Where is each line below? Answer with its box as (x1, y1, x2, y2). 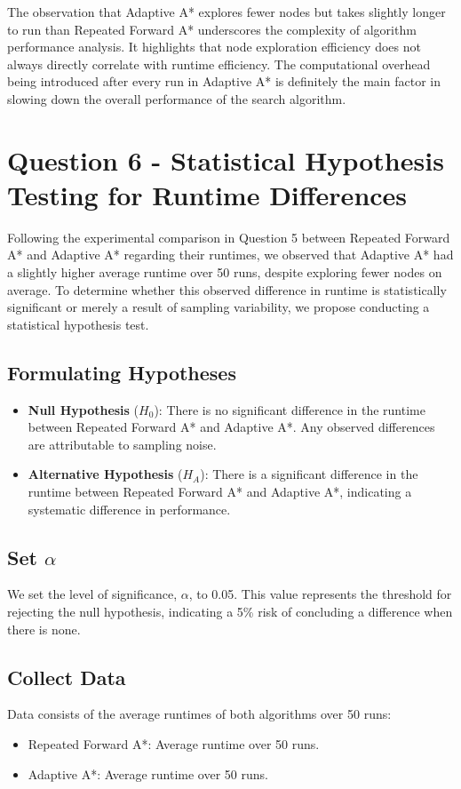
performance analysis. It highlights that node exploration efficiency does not (7, 37, 421, 56)
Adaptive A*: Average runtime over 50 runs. (28, 764, 268, 783)
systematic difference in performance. (28, 499, 231, 518)
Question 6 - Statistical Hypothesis (7, 141, 444, 178)
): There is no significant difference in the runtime (154, 400, 425, 418)
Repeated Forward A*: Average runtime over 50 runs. (28, 734, 320, 753)
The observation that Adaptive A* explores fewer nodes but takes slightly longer (7, 3, 446, 20)
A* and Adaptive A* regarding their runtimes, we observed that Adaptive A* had (7, 245, 454, 264)
